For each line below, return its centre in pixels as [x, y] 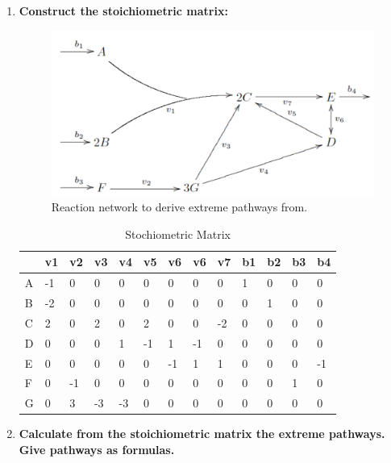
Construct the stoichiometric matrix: [123, 10]
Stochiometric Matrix [178, 234]
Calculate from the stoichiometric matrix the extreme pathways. [202, 434]
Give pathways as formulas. [97, 449]
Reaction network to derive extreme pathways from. [179, 207]
